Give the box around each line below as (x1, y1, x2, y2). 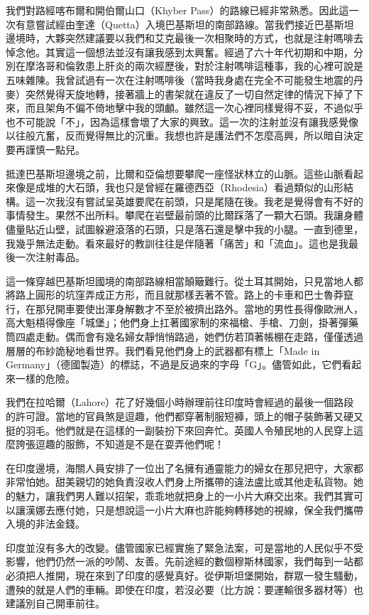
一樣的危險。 (15, 370, 75, 385)
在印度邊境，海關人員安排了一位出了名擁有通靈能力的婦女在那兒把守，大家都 (6, 460, 363, 475)
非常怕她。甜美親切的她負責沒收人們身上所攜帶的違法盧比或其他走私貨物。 (6, 474, 353, 489)
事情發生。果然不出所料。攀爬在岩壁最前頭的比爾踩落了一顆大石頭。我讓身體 (6, 208, 363, 223)
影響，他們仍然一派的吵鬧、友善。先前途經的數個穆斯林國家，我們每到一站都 (6, 554, 363, 569)
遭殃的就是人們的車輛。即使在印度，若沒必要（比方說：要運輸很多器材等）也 (6, 582, 363, 597)
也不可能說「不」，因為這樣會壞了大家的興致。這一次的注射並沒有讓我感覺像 (6, 114, 358, 129)
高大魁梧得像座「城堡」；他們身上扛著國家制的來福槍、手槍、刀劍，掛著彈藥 (6, 315, 358, 330)
